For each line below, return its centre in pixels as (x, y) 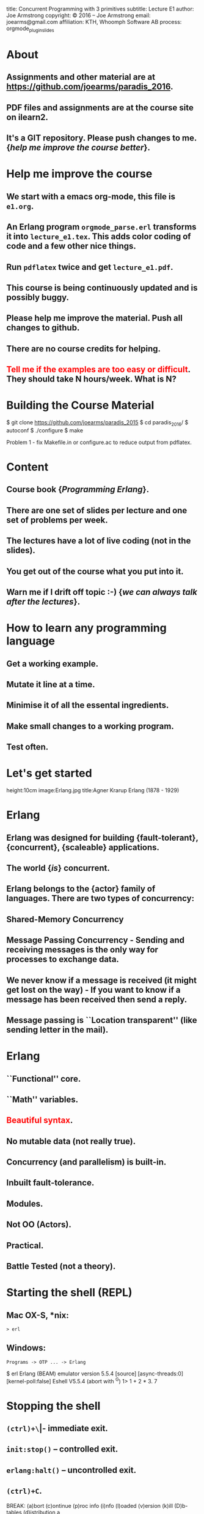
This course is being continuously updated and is (102, 288)
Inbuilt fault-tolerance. (50, 1183)
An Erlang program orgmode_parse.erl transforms (101, 227)
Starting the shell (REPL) (69, 1293)
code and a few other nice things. (71, 246)
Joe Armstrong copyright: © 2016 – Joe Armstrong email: (78, 15)
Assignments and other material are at (81, 77)
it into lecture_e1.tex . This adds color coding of (99, 236)
